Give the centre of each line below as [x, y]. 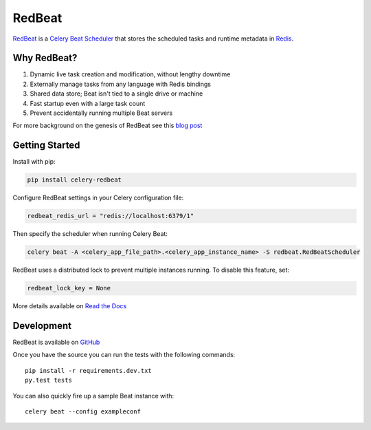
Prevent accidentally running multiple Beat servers [101, 113]
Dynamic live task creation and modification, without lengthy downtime [130, 74]
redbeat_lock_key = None [69, 288]
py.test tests [48, 380]
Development [42, 326]
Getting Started [46, 146]
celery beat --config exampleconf [83, 412]
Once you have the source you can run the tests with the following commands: [124, 355]
